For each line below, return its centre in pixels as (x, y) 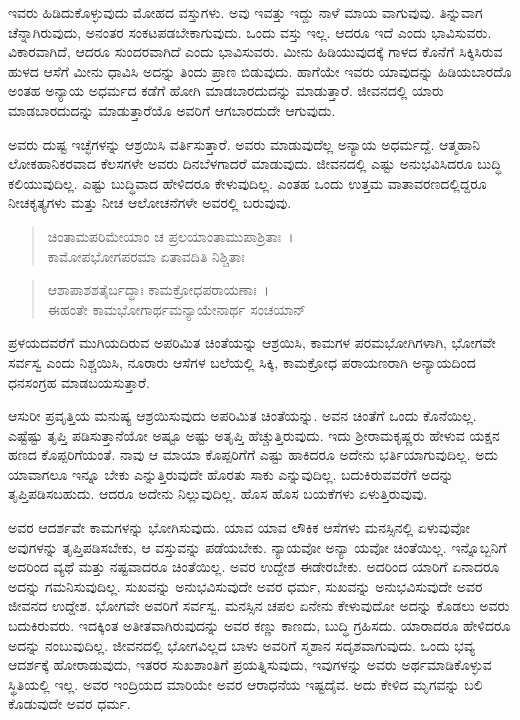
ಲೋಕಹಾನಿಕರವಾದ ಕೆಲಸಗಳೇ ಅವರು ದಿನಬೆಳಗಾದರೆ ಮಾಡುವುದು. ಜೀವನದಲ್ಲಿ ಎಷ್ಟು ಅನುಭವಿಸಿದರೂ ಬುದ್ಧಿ (255, 163)
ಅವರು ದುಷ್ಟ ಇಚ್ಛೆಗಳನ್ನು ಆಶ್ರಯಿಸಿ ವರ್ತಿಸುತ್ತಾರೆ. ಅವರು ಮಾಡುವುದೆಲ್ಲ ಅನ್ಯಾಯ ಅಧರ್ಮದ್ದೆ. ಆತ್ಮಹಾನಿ (244, 143)
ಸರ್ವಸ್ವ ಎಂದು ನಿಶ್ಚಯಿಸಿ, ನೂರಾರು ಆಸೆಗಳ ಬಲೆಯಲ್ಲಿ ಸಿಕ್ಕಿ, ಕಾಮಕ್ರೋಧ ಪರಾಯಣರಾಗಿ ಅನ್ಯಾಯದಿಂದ (242, 361)
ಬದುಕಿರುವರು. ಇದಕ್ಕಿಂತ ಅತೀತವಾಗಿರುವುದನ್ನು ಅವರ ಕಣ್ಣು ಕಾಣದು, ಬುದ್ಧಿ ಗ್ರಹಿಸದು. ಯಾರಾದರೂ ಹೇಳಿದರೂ (259, 625)
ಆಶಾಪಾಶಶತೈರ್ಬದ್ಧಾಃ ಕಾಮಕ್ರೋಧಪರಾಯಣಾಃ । (158, 289)
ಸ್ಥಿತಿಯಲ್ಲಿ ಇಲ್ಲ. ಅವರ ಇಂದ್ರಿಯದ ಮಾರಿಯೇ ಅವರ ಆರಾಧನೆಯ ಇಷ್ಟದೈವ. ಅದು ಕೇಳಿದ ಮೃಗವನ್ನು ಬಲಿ (245, 683)
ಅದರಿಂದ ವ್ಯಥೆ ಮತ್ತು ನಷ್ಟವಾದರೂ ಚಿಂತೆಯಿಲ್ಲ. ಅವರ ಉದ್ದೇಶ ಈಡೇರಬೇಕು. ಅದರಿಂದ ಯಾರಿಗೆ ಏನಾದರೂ (254, 566)
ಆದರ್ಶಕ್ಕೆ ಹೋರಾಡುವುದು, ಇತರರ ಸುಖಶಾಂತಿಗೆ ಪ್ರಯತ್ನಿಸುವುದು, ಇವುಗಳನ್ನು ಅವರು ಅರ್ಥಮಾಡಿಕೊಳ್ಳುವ (250, 664)
